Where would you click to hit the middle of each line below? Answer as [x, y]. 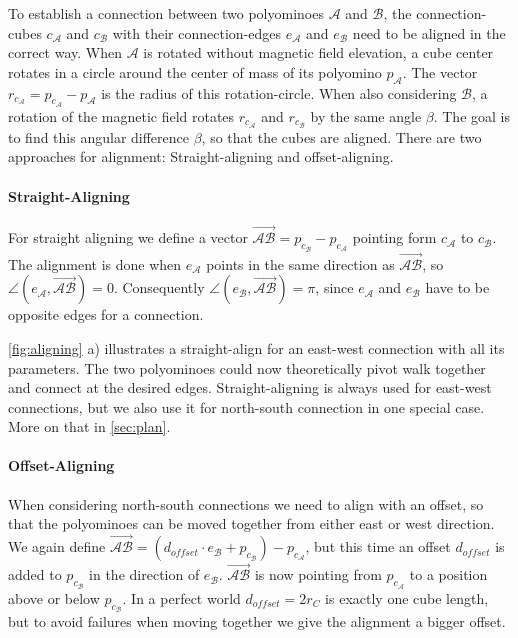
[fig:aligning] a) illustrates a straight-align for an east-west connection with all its [256, 347]
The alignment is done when [95, 263]
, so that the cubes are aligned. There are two [341, 136]
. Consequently [159, 287]
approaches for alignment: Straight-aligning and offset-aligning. [201, 156]
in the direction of [144, 574]
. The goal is [471, 115]
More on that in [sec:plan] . [89, 426]
